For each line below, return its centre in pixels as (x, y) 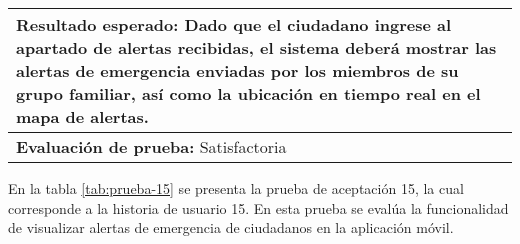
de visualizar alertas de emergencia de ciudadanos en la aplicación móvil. (231, 227)
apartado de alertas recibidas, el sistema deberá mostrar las (256, 47)
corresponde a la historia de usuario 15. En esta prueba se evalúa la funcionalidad (258, 207)
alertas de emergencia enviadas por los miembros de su (237, 70)
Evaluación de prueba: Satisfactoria (151, 146)
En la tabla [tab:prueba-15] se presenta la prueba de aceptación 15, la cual (236, 188)
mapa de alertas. (82, 116)
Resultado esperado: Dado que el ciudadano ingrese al (234, 24)
